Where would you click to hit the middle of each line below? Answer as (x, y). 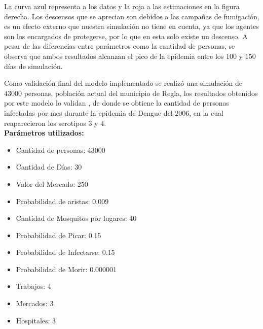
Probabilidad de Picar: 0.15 (59, 235)
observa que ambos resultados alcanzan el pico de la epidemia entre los (114, 56)
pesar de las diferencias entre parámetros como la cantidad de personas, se (120, 46)
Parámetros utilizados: (44, 133)
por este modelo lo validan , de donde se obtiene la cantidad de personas (117, 103)
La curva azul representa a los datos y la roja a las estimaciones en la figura (122, 6)
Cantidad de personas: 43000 (61, 150)
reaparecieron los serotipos (45, 123)
